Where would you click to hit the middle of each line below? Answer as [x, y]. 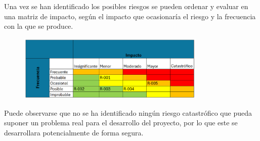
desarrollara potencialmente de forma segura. [74, 132]
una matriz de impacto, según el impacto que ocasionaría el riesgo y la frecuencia [130, 16]
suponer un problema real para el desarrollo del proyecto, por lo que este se [121, 123]
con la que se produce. [39, 26]
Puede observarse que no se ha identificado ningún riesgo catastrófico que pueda [128, 112]
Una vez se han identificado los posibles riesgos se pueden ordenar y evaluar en [126, 6]
